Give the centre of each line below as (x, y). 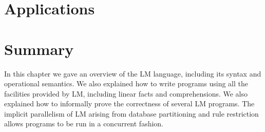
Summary (39, 49)
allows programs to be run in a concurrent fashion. (84, 124)
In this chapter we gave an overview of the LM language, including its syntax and (133, 73)
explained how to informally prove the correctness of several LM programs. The (129, 103)
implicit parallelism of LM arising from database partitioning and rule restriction (131, 113)
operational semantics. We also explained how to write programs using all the (126, 83)
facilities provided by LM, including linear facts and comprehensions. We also (126, 93)
